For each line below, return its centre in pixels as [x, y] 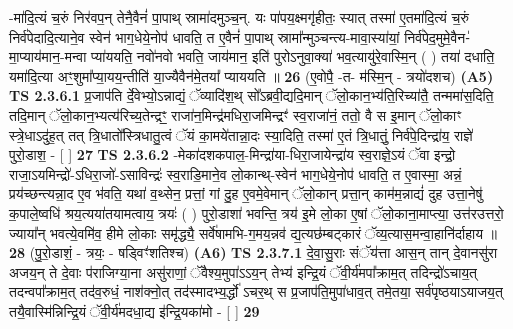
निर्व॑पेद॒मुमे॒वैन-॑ [437, 36]
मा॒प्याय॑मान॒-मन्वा [48, 56]
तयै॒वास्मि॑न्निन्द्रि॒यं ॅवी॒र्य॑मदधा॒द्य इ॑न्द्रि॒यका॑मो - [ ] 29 [134, 310]
